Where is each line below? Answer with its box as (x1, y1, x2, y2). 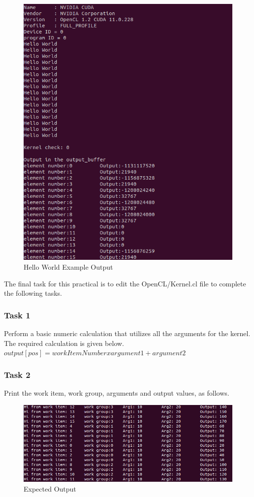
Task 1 (4, 309, 31, 321)
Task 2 (4, 368, 31, 380)
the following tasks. (4, 288, 62, 298)
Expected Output (24, 483, 76, 494)
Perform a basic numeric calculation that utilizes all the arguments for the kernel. (4, 328, 251, 338)
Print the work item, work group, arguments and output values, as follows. (4, 387, 229, 398)
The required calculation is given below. (4, 338, 124, 348)
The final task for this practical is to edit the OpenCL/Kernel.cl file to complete (4, 278, 246, 288)
